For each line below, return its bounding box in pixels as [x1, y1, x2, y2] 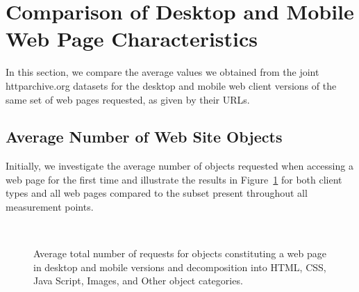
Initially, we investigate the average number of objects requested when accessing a [6, 159, 353, 173]
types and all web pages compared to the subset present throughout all [6, 186, 308, 200]
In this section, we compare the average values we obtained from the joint [6, 65, 319, 79]
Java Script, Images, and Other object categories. [33, 273, 243, 288]
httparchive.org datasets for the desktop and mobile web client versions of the [6, 78, 337, 92]
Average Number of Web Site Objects [6, 126, 283, 147]
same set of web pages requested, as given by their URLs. [6, 92, 250, 106]
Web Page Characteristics [6, 24, 258, 53]
